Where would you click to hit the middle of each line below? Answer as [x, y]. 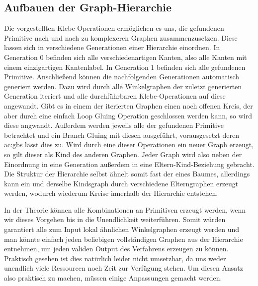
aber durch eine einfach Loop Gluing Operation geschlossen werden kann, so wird [128, 115]
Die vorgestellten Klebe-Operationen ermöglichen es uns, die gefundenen [114, 28]
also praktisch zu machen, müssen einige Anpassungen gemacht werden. [113, 278]
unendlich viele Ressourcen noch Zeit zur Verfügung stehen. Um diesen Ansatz [124, 268]
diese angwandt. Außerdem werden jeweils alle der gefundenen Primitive [114, 125]
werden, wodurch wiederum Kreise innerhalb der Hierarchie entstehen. [111, 193]
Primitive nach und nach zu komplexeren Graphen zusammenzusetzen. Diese [121, 37]
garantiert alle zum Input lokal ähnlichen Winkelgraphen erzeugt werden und [122, 229]
